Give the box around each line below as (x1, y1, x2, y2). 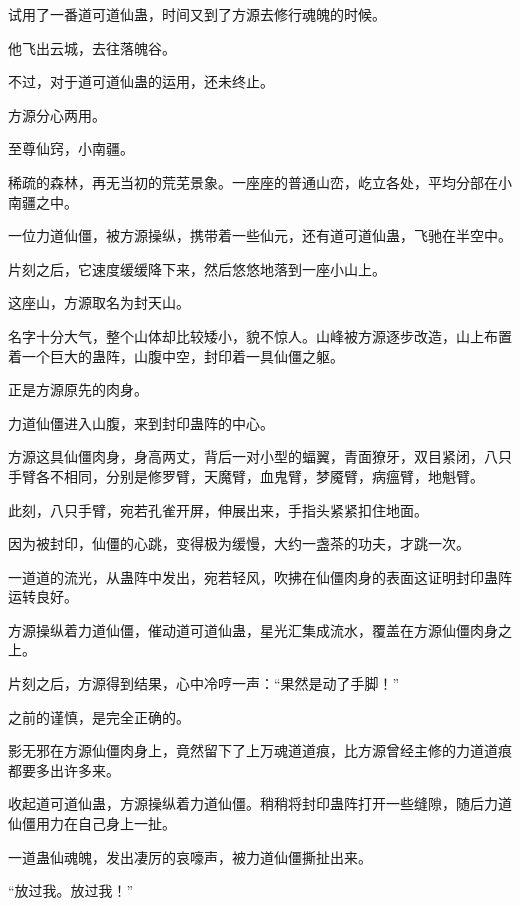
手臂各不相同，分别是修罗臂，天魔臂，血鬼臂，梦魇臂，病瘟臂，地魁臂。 (8, 465, 484, 486)
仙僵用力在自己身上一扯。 (8, 813, 176, 834)
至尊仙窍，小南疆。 (8, 138, 134, 159)
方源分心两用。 (8, 104, 106, 125)
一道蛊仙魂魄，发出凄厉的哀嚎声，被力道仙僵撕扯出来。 (8, 846, 372, 867)
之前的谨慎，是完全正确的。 (8, 706, 190, 727)
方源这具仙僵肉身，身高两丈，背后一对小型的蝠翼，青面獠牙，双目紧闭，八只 (8, 446, 512, 467)
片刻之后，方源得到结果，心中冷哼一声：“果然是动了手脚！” (8, 673, 400, 694)
